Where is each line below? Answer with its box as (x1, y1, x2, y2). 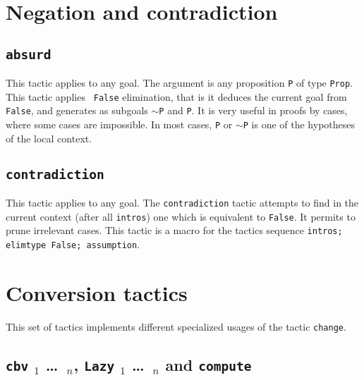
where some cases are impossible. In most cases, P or (6, 117, 233, 132)
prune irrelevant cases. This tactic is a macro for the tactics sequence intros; (6, 223, 343, 238)
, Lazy (73, 353, 115, 375)
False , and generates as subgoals (6, 103, 148, 118)
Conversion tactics (6, 278, 188, 307)
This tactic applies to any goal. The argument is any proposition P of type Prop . (6, 75, 353, 90)
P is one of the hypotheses (243, 117, 356, 132)
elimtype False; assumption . (6, 237, 140, 252)
